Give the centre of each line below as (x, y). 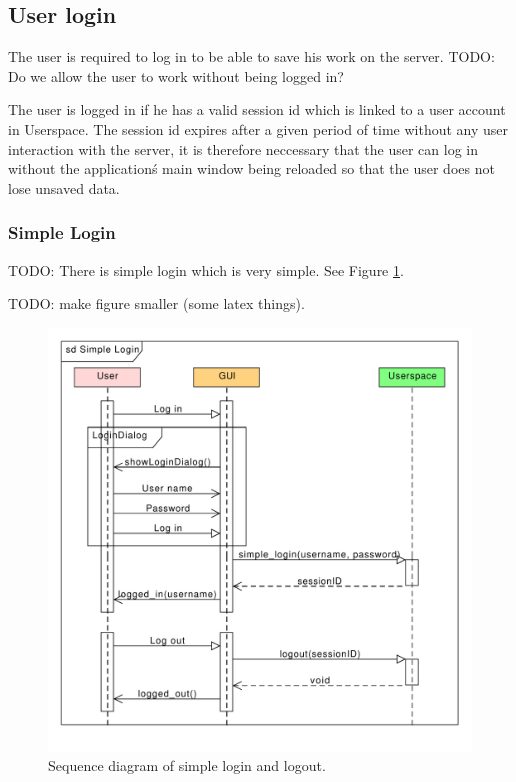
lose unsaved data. (64, 187)
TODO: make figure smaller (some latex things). (156, 303)
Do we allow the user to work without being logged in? (176, 75)
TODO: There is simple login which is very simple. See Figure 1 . (206, 269)
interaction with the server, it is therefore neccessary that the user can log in (243, 148)
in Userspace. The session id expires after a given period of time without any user (258, 128)
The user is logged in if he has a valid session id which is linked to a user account (257, 109)
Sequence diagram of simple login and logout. (187, 765)
